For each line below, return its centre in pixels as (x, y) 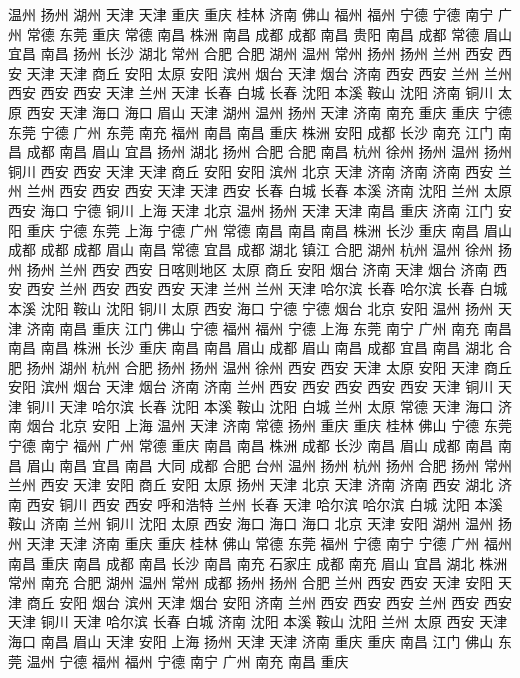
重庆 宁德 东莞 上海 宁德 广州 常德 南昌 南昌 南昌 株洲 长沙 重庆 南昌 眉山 (269, 229)
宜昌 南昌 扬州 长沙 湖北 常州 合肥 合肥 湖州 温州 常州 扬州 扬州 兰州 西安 (251, 53)
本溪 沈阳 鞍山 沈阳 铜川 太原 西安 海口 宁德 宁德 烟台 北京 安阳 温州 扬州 (251, 307)
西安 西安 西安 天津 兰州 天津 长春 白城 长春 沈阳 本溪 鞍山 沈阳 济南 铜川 (251, 92)
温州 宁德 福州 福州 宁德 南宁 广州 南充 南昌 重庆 (187, 660)
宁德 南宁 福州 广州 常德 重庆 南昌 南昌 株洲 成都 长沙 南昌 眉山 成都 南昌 (251, 445)
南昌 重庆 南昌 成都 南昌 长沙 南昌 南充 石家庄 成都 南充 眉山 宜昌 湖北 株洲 (258, 562)
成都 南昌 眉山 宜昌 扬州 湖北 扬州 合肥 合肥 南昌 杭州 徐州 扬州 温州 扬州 (269, 151)
